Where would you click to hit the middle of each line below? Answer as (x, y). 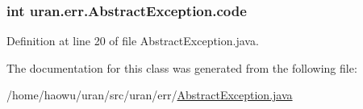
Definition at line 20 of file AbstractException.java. (133, 41)
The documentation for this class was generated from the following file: (182, 67)
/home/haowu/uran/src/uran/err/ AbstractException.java (150, 95)
